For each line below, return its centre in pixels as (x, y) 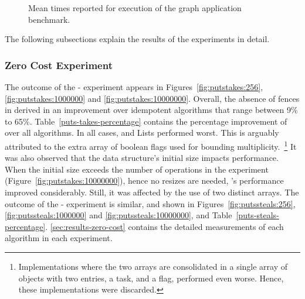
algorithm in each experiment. (59, 238)
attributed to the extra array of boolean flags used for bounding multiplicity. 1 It (151, 145)
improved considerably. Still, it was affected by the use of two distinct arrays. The (152, 192)
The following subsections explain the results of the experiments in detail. (137, 39)
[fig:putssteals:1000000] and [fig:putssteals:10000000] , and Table (118, 215)
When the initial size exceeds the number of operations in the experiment (137, 169)
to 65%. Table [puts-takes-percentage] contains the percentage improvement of (146, 121)
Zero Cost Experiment (59, 65)
